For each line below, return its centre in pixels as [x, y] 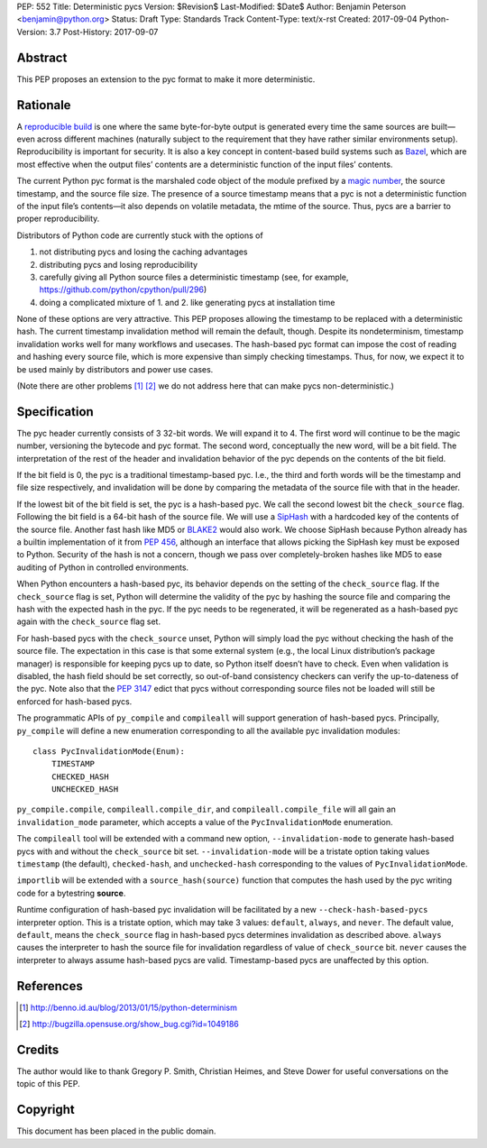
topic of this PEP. [48, 1084]
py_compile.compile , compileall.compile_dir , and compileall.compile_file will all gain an [206, 809]
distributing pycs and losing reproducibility [119, 264]
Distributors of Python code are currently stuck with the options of [140, 235]
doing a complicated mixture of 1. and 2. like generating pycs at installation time [187, 302]
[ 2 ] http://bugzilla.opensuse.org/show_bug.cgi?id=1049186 [129, 1024]
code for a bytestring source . [71, 893]
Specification [55, 412]
